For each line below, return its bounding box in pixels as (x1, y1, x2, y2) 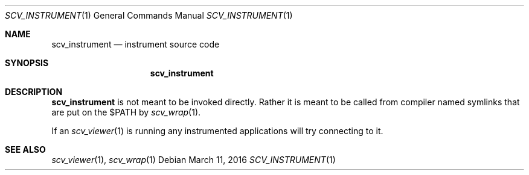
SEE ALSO (5, 144, 46, 155)
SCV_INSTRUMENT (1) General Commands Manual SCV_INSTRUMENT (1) (5, 10, 293, 20)
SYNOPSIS (5, 58, 49, 68)
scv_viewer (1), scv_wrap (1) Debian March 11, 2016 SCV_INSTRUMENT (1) (51, 155, 336, 165)
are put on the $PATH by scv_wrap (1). (51, 107, 201, 117)
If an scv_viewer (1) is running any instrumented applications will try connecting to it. (51, 126, 383, 136)
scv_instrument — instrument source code (51, 39, 220, 49)
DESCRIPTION (5, 87, 63, 97)
